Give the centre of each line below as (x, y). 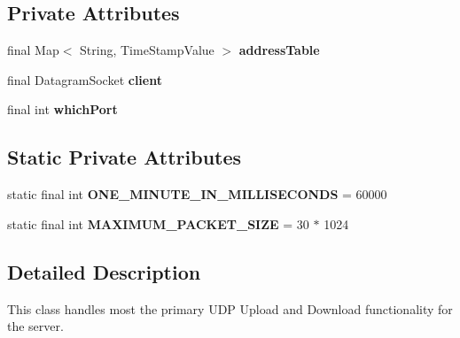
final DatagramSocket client (85, 79)
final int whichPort (62, 109)
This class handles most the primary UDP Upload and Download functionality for (230, 308)
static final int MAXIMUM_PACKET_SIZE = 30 (158, 223)
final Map (33, 50)
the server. (35, 326)
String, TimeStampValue (147, 50)
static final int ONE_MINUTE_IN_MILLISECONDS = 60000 (197, 194)
